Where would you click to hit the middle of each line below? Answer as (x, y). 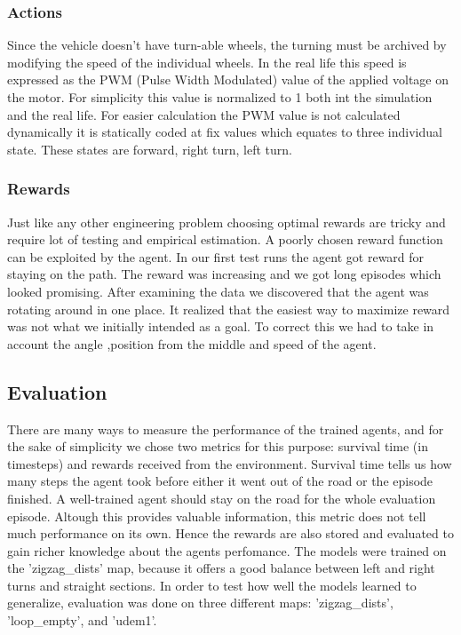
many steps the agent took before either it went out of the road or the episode (220, 481)
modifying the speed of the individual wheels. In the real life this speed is (207, 62)
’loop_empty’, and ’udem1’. (82, 620)
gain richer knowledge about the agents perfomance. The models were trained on (227, 550)
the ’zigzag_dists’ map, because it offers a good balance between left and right (221, 568)
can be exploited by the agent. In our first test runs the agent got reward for (216, 256)
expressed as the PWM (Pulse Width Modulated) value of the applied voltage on (228, 79)
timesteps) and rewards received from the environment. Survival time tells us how (230, 463)
